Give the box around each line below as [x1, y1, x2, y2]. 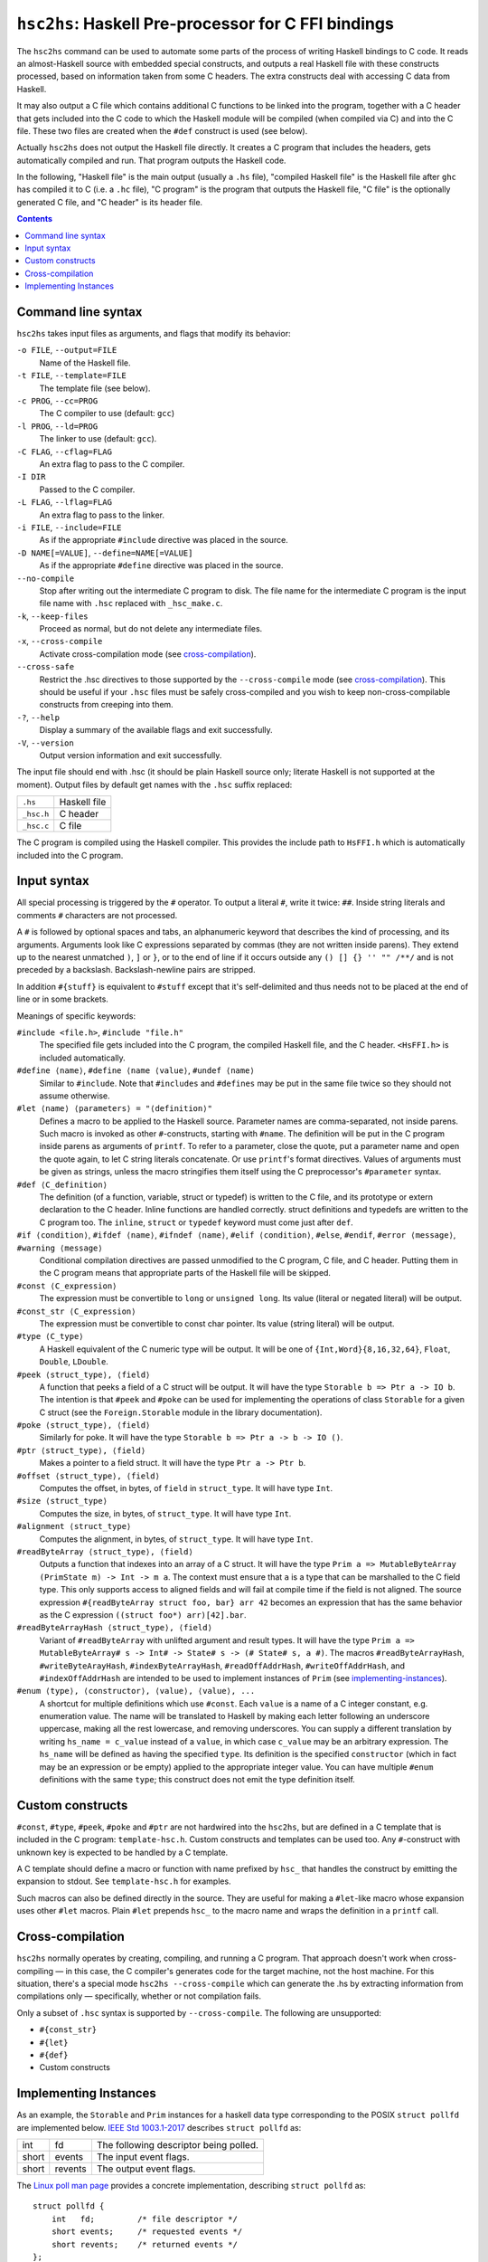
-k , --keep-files [16, 611, 89, 622]
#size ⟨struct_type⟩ [16, 1496, 108, 1506]
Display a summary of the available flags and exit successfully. [39, 725, 273, 736]
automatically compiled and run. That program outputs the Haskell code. [16, 155, 286, 166]
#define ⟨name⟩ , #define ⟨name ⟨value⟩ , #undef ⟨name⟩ [16, 1065, 255, 1076]
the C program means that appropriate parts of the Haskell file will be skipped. [39, 1268, 332, 1278]
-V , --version [16, 737, 74, 748]
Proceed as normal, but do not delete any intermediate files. [39, 623, 263, 634]
